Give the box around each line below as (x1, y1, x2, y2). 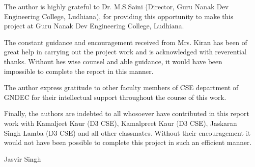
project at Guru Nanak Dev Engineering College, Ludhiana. (4, 21, 184, 31)
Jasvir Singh (4, 153, 41, 164)
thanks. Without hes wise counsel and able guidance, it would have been (4, 56, 223, 66)
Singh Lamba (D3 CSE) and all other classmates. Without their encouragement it (4, 127, 251, 138)
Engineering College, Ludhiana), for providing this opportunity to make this (4, 11, 233, 21)
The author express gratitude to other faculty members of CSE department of (4, 82, 239, 93)
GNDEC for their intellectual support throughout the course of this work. (4, 92, 227, 102)
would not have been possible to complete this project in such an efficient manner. (4, 137, 252, 147)
